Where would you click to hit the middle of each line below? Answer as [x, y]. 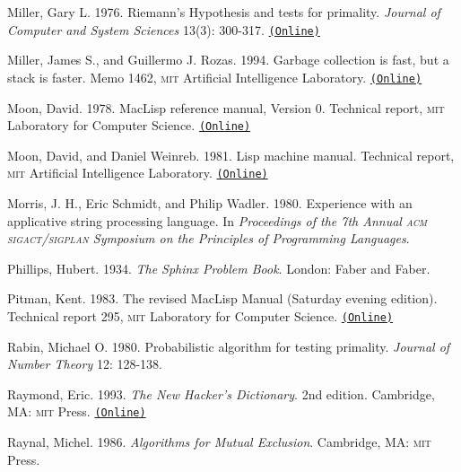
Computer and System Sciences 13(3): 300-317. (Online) [164, 29]
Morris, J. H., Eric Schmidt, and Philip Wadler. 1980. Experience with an [210, 203]
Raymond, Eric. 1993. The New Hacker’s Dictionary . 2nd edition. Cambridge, [221, 393]
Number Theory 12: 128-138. [85, 364]
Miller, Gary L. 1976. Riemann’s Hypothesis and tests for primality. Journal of [224, 12]
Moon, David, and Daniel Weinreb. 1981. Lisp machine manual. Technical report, [231, 155]
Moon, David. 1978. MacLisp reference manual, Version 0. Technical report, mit [226, 107]
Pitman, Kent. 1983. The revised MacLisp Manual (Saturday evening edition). [222, 298]
